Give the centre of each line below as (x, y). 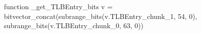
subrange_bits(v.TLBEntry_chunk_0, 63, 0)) (74, 25)
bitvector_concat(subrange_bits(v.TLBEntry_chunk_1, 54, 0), (101, 16)
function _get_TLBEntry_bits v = (58, 6)
